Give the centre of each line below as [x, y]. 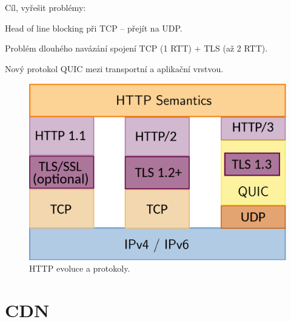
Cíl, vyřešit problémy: [45, 7]
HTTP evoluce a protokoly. [80, 268]
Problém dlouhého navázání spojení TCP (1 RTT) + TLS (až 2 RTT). [136, 48]
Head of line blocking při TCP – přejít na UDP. [94, 28]
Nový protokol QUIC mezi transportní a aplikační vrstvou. [114, 68]
